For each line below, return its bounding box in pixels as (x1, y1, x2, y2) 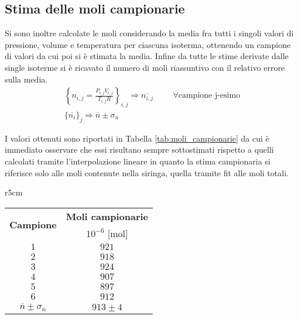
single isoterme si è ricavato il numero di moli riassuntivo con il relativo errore (5, 61, 285, 73)
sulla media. (5, 73, 48, 85)
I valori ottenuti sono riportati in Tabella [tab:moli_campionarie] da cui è (5, 132, 269, 144)
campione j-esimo (178, 91, 241, 100)
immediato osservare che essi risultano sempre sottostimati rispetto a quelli (5, 143, 274, 156)
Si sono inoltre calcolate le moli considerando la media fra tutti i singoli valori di (5, 27, 294, 39)
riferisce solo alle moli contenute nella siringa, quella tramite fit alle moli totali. (5, 166, 289, 179)
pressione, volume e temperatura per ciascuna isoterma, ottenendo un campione (5, 38, 291, 50)
